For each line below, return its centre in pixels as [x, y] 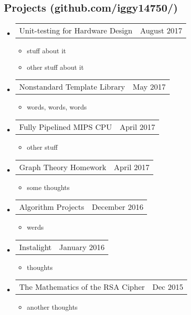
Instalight [35, 247]
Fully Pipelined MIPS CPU [66, 126]
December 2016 [118, 207]
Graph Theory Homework [63, 167]
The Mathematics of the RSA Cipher [82, 287]
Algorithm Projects [51, 207]
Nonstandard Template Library [72, 87]
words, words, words [57, 107]
